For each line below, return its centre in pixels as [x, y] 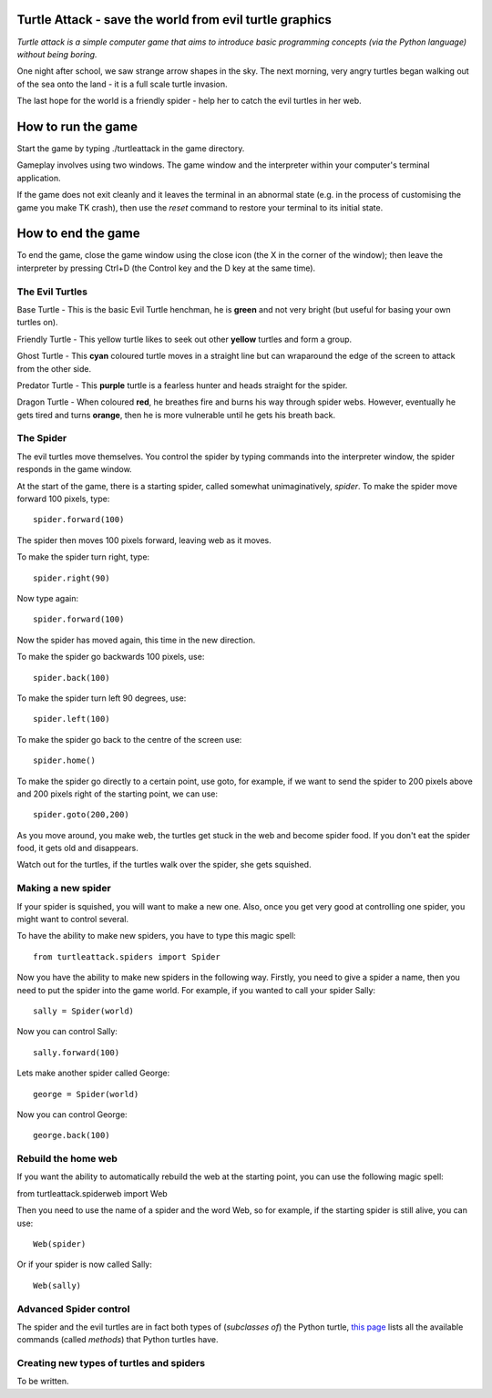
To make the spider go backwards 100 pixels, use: [111, 657]
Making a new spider [64, 889]
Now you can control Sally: [67, 1032]
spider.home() [64, 761]
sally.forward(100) [77, 1052]
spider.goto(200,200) [81, 815]
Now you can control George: [72, 1114]
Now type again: [48, 598]
